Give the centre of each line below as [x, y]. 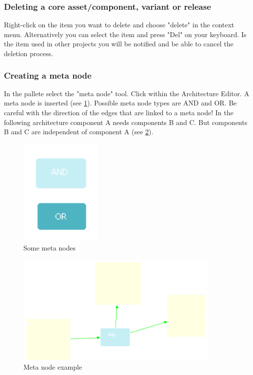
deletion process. [29, 53]
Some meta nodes [50, 247]
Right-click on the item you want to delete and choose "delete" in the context [119, 25]
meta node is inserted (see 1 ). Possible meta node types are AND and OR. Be [120, 103]
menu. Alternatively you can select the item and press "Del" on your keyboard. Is [125, 34]
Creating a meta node [48, 75]
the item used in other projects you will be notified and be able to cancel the [119, 44]
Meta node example [53, 367]
